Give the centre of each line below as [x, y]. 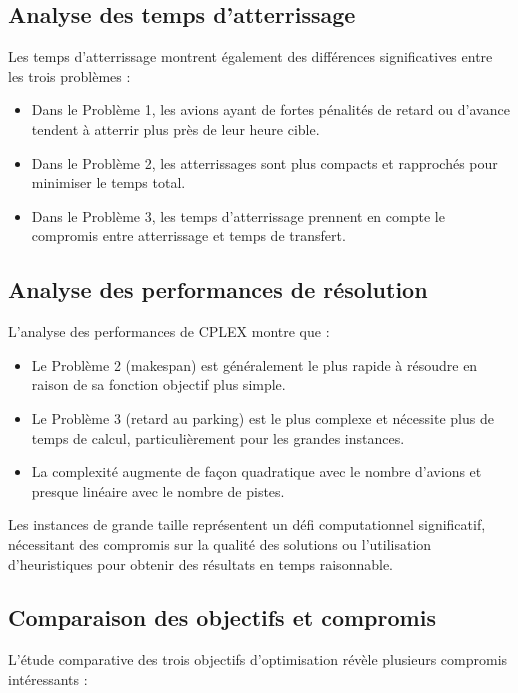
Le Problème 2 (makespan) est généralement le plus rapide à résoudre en [254, 364]
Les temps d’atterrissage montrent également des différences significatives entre [250, 56]
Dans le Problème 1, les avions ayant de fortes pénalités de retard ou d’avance [270, 109]
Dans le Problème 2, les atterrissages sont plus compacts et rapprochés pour [264, 162]
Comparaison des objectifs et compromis [222, 617]
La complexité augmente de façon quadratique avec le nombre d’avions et [256, 471]
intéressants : [48, 678]
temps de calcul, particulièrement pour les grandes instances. [218, 437]
